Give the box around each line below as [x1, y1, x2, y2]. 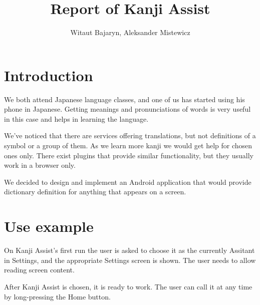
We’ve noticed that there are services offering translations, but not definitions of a [4, 130, 256, 141]
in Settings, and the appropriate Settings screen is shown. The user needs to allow [4, 254, 256, 265]
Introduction [4, 65, 93, 85]
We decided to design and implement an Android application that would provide [4, 176, 251, 187]
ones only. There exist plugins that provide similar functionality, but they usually [4, 150, 253, 160]
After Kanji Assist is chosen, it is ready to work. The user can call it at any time [4, 281, 252, 291]
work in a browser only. [4, 160, 76, 170]
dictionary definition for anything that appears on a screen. [4, 186, 186, 197]
